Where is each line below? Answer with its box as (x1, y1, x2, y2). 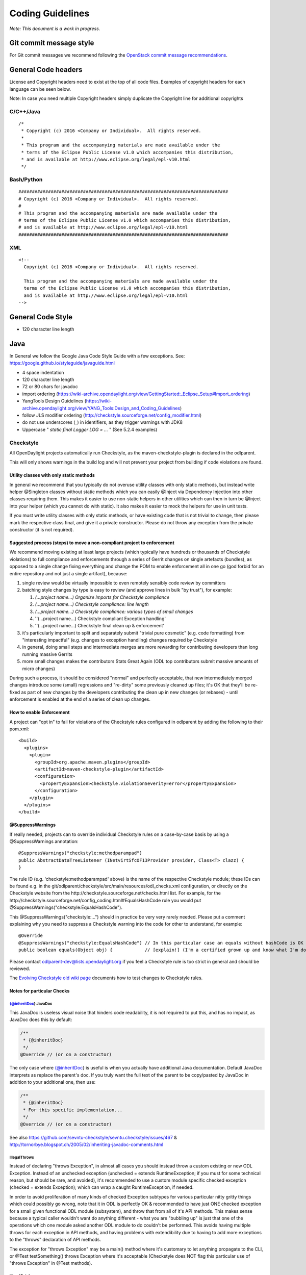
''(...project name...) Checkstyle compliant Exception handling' (35, 615, 166, 622)
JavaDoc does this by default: (9, 1016, 72, 1023)
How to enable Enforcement (9, 709, 70, 716)
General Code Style (9, 313, 72, 321)
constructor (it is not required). (9, 527, 74, 533)
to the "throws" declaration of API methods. (9, 1237, 101, 1243)
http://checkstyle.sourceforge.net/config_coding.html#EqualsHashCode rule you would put (9, 897, 201, 903)
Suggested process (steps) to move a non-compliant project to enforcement (9, 540, 174, 546)
